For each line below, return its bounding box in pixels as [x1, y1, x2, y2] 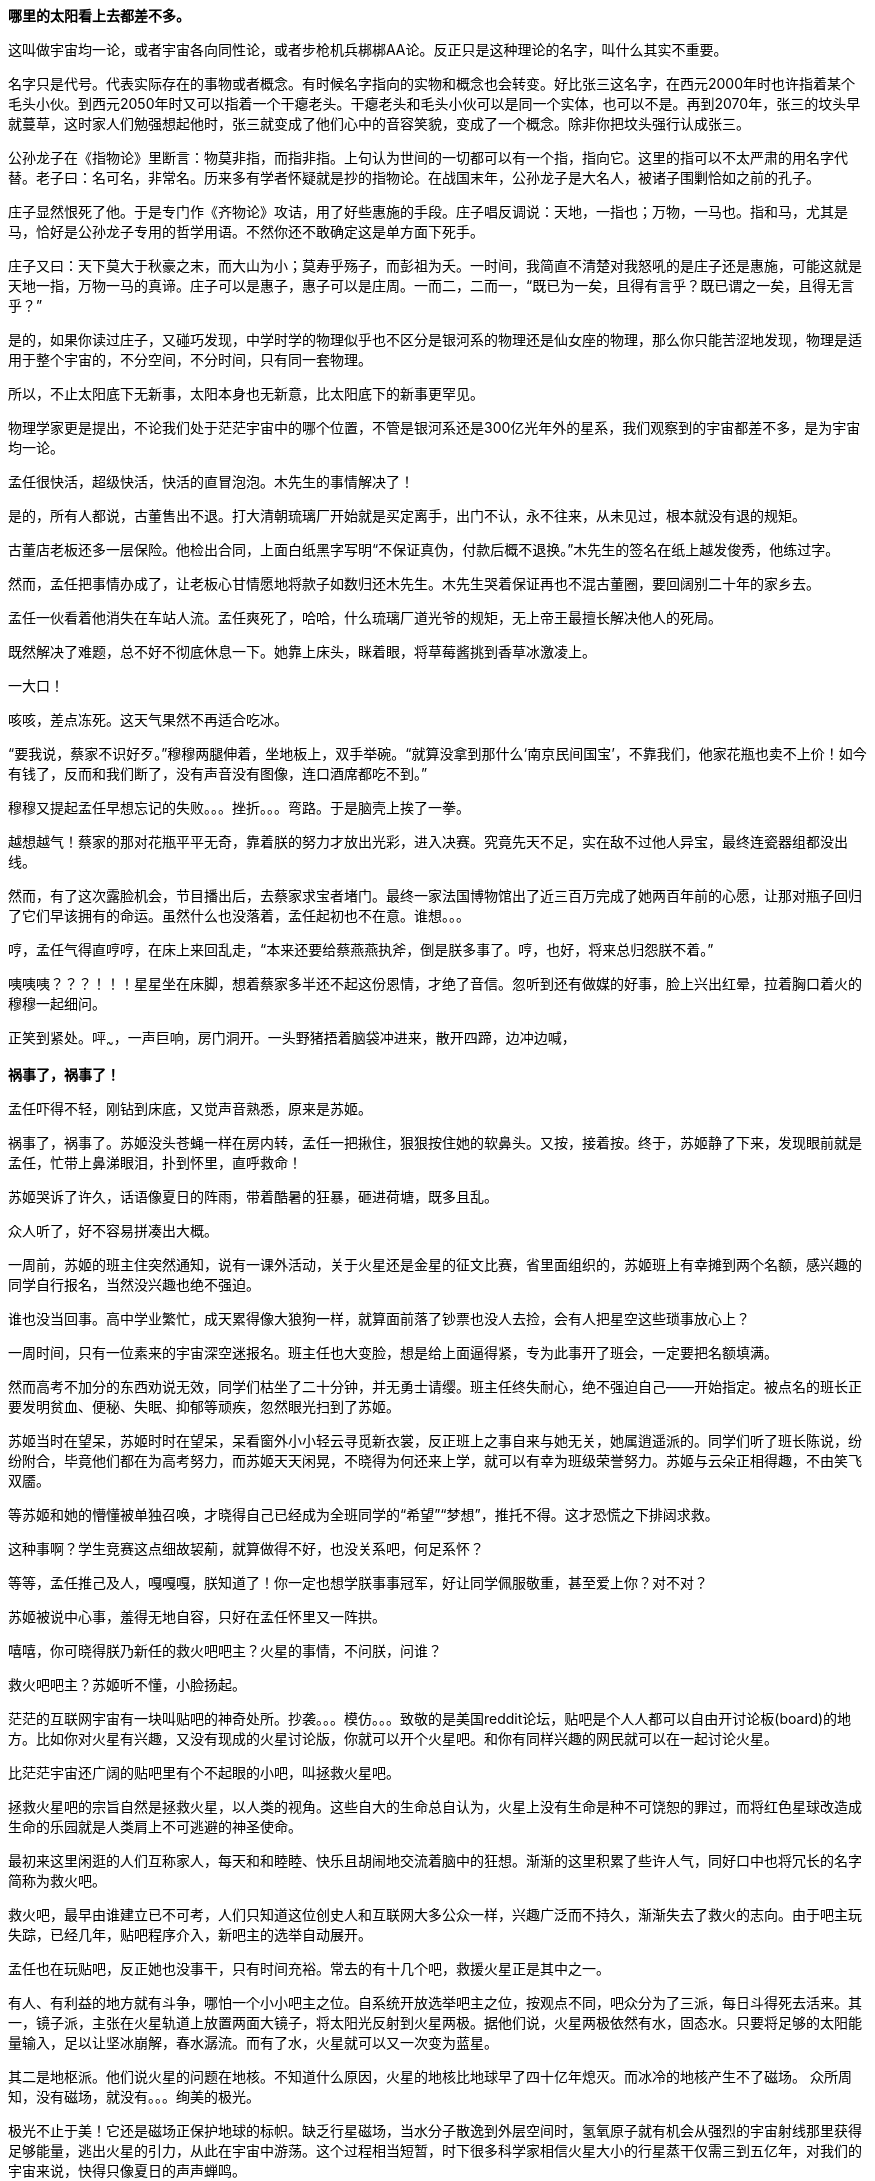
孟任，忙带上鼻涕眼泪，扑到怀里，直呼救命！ [8, 1153, 302, 1171]
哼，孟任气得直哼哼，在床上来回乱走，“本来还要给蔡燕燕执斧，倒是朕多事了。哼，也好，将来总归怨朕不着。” [8, 941, 714, 958]
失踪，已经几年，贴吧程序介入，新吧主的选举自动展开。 [8, 1925, 372, 1943]
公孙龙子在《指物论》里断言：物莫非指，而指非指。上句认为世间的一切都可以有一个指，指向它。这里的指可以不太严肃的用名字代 [8, 149, 848, 166]
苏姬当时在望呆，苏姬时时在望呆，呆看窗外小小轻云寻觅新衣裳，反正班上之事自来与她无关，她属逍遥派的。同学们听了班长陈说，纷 [8, 1431, 862, 1449]
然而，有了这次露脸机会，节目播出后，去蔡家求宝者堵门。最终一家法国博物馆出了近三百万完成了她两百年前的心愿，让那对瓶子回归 [8, 887, 862, 904]
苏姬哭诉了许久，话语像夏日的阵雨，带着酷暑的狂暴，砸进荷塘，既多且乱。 [8, 1187, 498, 1205]
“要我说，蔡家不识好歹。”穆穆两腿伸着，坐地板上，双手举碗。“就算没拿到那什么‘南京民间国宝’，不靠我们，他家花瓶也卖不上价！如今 [8, 745, 867, 762]
